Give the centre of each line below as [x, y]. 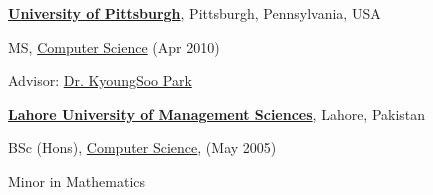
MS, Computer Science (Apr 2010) [114, 46]
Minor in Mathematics [77, 180]
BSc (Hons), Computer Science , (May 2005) [142, 147]
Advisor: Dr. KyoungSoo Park [100, 80]
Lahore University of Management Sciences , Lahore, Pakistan [217, 113]
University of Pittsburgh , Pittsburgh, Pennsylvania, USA [194, 13]
